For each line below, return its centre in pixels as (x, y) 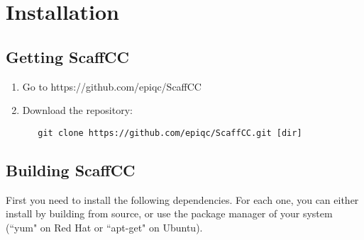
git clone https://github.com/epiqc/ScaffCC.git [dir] (170, 133)
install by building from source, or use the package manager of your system (169, 213)
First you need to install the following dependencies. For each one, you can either (182, 199)
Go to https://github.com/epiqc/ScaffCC (112, 86)
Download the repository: (77, 110)
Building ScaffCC (71, 170)
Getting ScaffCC (67, 56)
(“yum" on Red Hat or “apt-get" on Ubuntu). (104, 227)
